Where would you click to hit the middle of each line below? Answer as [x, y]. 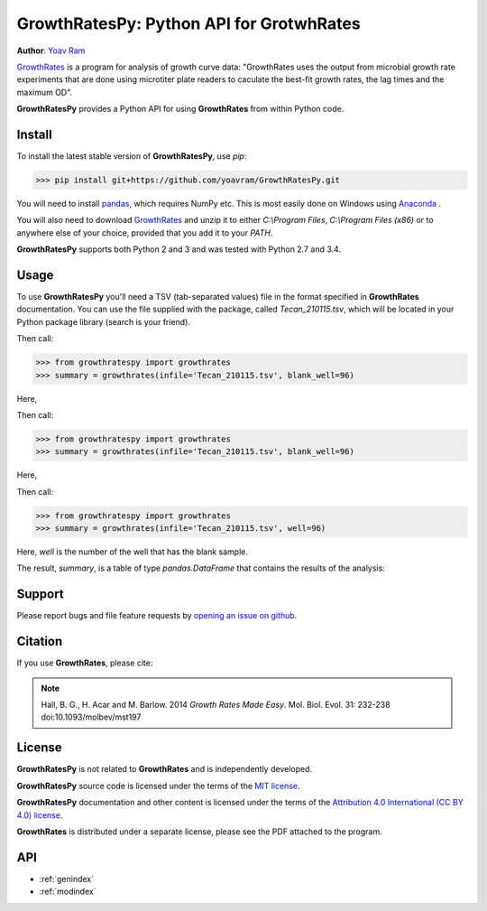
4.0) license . [40, 815]
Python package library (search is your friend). [104, 321]
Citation [40, 641]
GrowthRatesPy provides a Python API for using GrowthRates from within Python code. [180, 109]
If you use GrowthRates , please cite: [85, 663]
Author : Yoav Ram [51, 51]
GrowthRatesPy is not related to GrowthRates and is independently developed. [165, 769]
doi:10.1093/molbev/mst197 [91, 717]
